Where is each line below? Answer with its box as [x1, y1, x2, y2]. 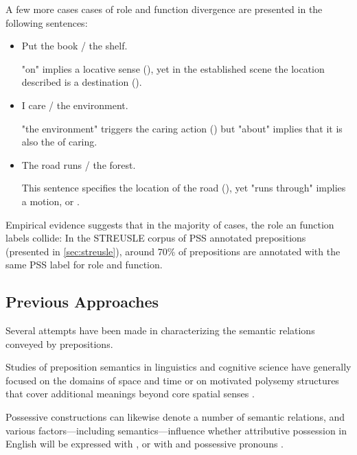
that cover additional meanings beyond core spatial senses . [5, 386, 255, 401]
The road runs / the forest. [21, 157, 136, 172]
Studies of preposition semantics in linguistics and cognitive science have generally [5, 360, 352, 374]
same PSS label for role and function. [5, 257, 163, 272]
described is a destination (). [21, 75, 142, 89]
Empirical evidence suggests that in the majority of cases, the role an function [5, 217, 334, 231]
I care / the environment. [21, 97, 128, 112]
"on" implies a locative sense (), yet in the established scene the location [21, 61, 325, 75]
